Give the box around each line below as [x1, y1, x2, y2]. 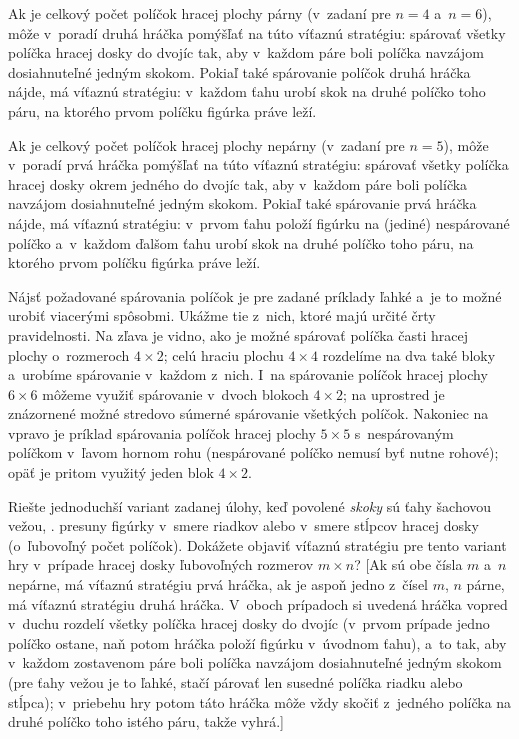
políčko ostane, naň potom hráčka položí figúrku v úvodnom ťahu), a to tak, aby [8, 632, 507, 653]
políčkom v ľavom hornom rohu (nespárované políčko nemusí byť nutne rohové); [8, 442, 499, 463]
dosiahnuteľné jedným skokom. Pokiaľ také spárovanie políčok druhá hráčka [8, 61, 471, 82]
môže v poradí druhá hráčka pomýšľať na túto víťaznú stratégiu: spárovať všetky [8, 22, 506, 43]
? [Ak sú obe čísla [354, 554, 463, 575]
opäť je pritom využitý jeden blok [8, 462, 214, 483]
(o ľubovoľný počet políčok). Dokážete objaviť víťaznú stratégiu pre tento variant [8, 534, 507, 555]
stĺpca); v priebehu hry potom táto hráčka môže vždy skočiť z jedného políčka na [8, 691, 512, 712]
